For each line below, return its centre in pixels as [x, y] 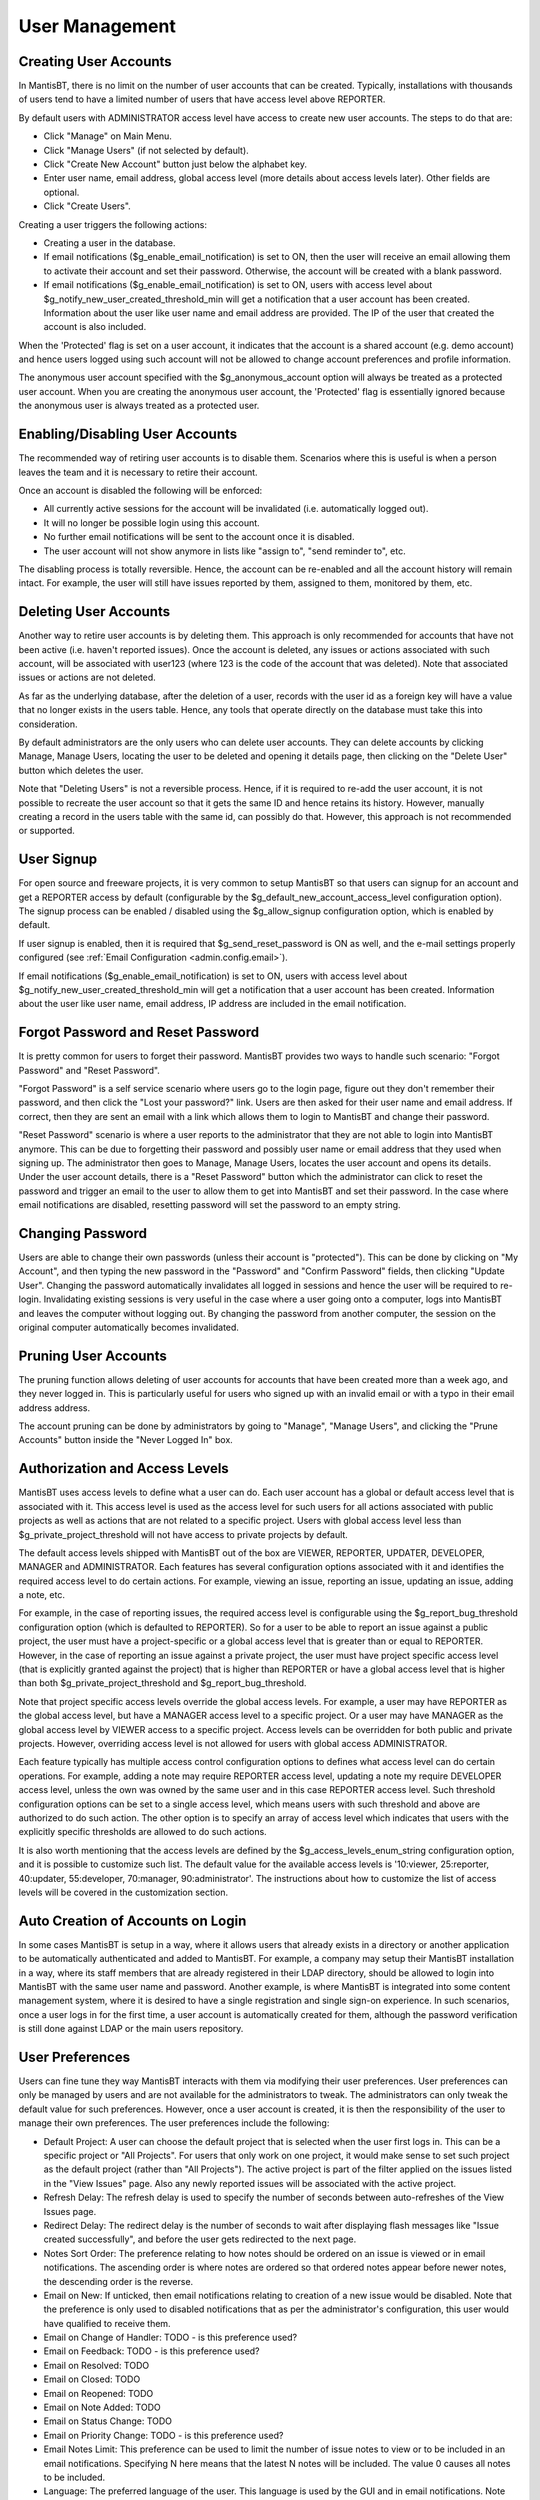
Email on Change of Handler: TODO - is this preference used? [170, 2337]
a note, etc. [41, 1595]
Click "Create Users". [87, 206]
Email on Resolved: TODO [96, 2365]
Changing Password [82, 1233]
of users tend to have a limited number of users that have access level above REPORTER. [202, 99]
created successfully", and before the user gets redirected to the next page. [200, 2239]
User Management [97, 26]
